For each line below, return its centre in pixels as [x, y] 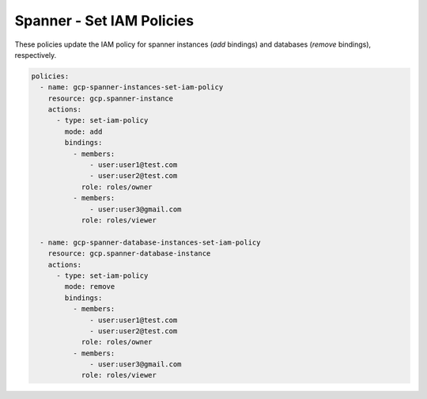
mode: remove [90, 287]
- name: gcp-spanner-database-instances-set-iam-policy [150, 242]
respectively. [36, 55]
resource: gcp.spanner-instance [111, 98]
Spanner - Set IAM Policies [104, 21]
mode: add [83, 131]
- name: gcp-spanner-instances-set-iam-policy [132, 87]
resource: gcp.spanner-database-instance [129, 254]
